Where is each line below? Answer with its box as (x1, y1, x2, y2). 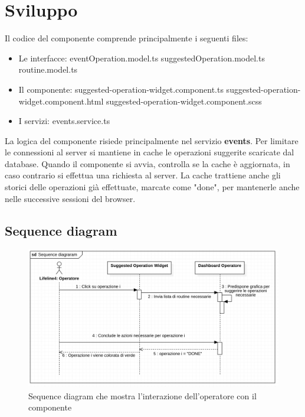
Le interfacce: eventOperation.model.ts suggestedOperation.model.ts (18, 51, 265, 64)
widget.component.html (18, 95, 104, 107)
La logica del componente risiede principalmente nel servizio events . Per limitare (5, 134, 299, 146)
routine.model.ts (18, 63, 78, 76)
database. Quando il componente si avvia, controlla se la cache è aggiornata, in (5, 157, 290, 170)
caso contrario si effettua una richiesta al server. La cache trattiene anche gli (5, 169, 281, 181)
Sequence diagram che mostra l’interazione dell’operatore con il (28, 389, 257, 402)
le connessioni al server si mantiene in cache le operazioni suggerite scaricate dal (5, 146, 294, 158)
